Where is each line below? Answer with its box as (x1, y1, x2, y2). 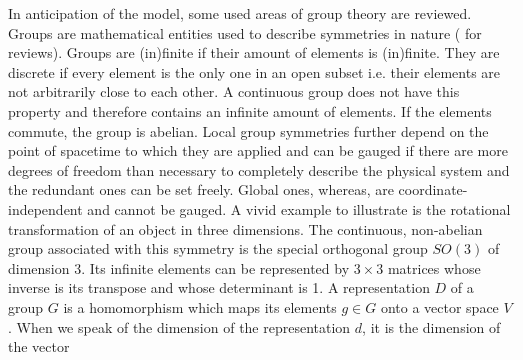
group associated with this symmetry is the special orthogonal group (8, 238, 428, 259)
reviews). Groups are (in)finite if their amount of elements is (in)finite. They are (8, 42, 500, 63)
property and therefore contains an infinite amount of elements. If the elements (8, 100, 492, 121)
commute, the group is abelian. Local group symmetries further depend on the (8, 120, 489, 141)
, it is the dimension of (362, 316, 501, 337)
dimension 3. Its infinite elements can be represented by (8, 257, 350, 278)
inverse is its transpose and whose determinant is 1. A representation (8, 277, 430, 298)
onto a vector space (380, 296, 499, 317)
